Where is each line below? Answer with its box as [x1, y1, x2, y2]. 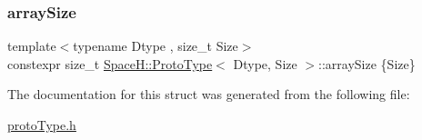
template [7, 36, 56, 55]
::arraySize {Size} [318, 54, 416, 73]
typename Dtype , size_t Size [73, 36, 238, 55]
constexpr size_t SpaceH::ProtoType [7, 54, 213, 73]
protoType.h [7, 115, 76, 134]
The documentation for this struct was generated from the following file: [7, 85, 410, 104]
